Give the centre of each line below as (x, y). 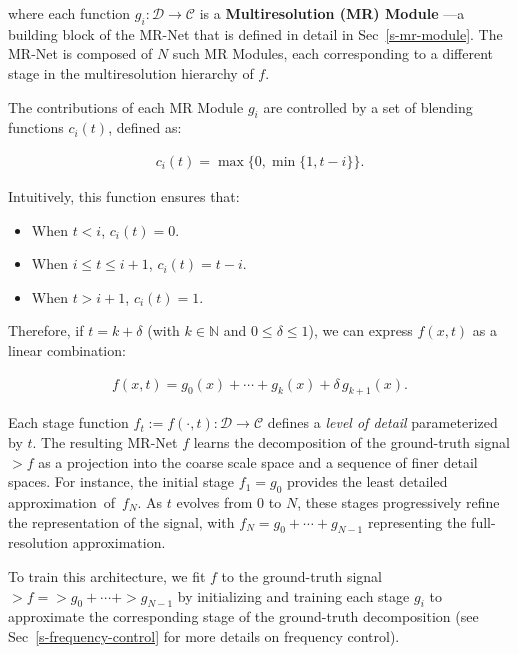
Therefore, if (46, 330)
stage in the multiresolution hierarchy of (131, 72)
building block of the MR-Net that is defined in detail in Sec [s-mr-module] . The (255, 33)
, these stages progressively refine (398, 501)
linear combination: (67, 349)
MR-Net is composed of (80, 53)
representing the (417, 521)
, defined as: (145, 127)
